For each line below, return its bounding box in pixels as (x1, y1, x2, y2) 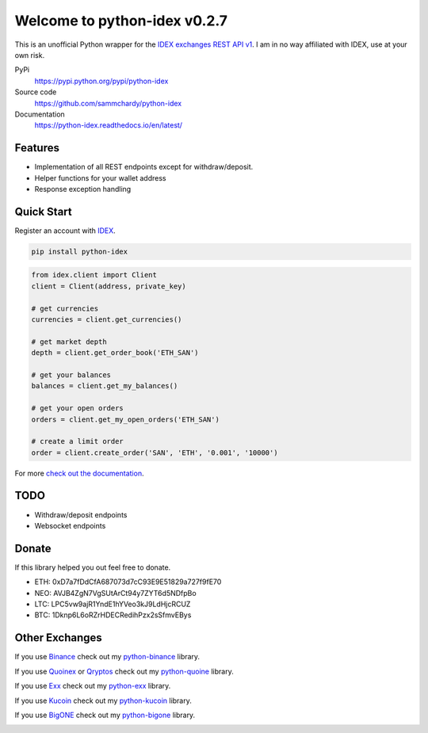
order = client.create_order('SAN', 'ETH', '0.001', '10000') (31, 448, 278, 457)
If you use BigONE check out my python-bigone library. (14, 710, 196, 720)
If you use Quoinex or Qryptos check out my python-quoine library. (14, 666, 234, 676)
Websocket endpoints (34, 521, 106, 530)
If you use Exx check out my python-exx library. (14, 681, 171, 691)
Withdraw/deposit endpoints (34, 510, 128, 519)
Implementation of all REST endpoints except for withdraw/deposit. (34, 162, 254, 172)
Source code (14, 87, 57, 97)
